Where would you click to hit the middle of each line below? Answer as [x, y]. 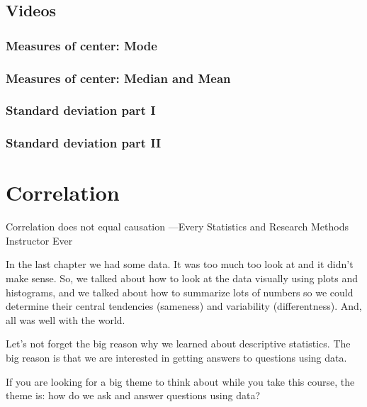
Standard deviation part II [84, 143]
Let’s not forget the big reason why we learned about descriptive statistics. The [178, 344]
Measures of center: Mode [81, 45]
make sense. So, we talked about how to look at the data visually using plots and [182, 278]
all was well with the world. [66, 319]
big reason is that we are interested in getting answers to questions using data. [176, 358]
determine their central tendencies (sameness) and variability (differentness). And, [184, 306]
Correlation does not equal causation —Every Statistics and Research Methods [177, 227]
